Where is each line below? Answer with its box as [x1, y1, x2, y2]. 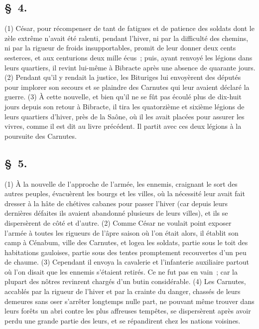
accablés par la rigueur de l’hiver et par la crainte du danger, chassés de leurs [4, 286, 241, 297]
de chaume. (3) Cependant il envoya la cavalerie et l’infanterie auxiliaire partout [4, 257, 249, 267]
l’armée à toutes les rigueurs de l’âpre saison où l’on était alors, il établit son [4, 227, 239, 238]
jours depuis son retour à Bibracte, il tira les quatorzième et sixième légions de [4, 101, 245, 111]
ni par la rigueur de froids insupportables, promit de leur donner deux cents [4, 42, 236, 53]
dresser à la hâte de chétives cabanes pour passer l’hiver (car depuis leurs [4, 198, 228, 208]
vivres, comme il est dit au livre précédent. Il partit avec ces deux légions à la [4, 121, 242, 131]
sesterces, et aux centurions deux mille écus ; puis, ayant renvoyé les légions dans [4, 52, 253, 62]
